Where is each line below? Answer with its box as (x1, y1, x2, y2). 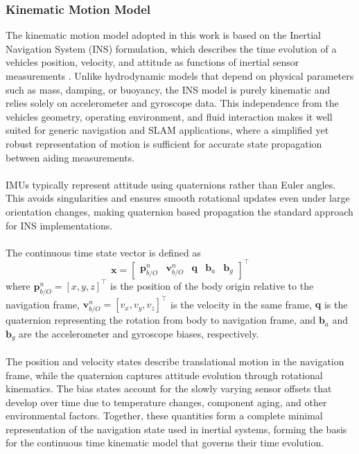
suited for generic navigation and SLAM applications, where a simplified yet (6, 123, 329, 137)
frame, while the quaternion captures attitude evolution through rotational (6, 367, 323, 382)
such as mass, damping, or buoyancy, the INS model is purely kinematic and (6, 82, 331, 96)
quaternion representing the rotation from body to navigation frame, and (6, 313, 316, 327)
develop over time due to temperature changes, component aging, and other (6, 394, 327, 409)
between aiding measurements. (6, 150, 135, 164)
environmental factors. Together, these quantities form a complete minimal (6, 408, 323, 423)
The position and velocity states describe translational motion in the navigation (6, 353, 344, 368)
